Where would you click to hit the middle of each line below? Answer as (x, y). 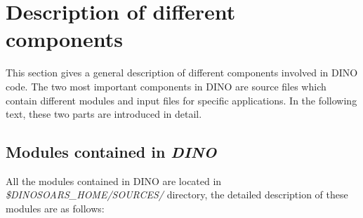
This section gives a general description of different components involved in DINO (182, 73)
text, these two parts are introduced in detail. (104, 114)
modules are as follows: (55, 209)
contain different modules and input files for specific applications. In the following (181, 100)
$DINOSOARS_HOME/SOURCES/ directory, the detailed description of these (177, 195)
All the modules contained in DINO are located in (114, 180)
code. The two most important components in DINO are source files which (166, 86)
